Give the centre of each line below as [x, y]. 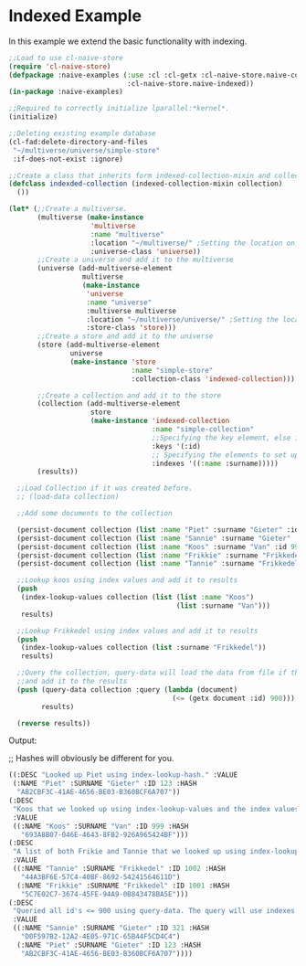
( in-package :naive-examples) [66, 92]
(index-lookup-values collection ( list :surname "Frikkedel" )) [143, 648]
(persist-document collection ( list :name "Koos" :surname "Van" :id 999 [160, 547]
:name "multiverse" [127, 234]
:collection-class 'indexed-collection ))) [213, 379]
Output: [23, 740]
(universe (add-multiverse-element [105, 269]
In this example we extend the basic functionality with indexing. [128, 41]
